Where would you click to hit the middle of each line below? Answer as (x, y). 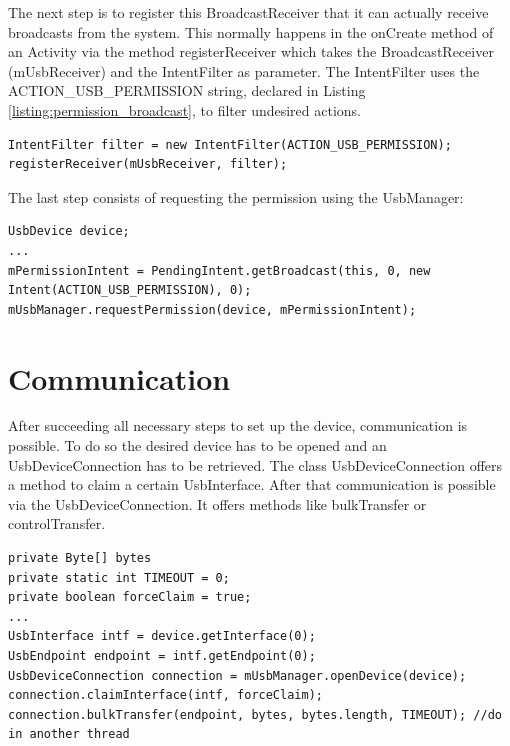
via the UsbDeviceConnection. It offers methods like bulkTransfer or (217, 503)
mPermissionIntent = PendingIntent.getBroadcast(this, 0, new (219, 270)
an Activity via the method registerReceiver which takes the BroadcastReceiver (251, 51)
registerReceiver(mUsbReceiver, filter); (148, 164)
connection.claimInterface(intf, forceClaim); (165, 695)
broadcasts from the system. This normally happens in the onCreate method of (251, 31)
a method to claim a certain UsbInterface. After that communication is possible (252, 484)
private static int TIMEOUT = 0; (119, 577)
